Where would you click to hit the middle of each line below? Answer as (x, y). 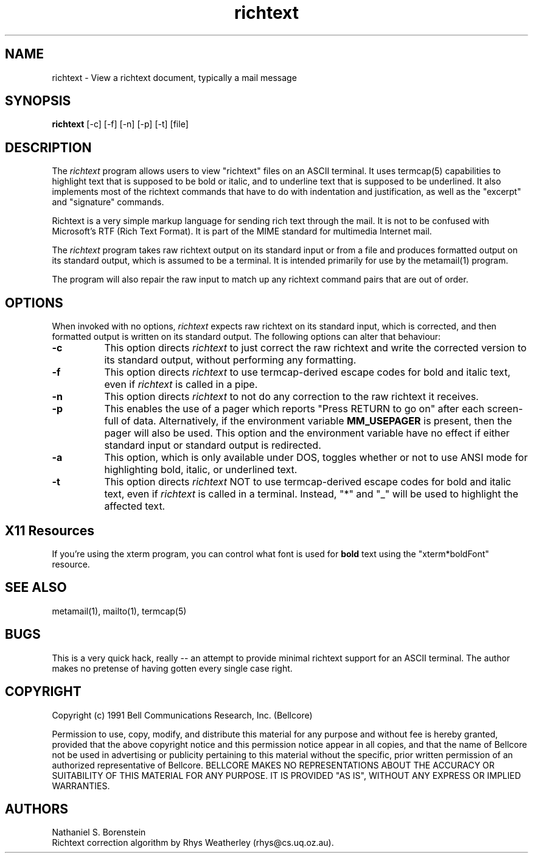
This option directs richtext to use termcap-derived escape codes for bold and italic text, (307, 372)
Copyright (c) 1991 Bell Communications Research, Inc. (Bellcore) (182, 715)
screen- (505, 409)
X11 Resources (50, 530)
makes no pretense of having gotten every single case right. (172, 668)
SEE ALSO (36, 588)
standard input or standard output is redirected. (213, 445)
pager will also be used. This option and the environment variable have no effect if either (307, 433)
